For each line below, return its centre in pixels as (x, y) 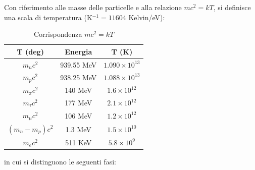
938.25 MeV (79, 77)
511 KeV (79, 142)
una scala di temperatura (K (48, 17)
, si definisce (232, 7)
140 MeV (79, 90)
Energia (79, 51)
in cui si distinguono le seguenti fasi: (60, 161)
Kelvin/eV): (147, 17)
